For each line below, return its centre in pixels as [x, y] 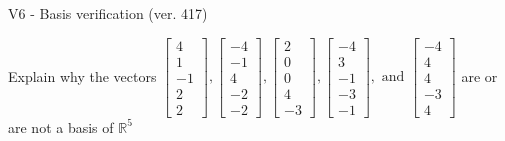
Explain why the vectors [82, 75]
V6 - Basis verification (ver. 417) [108, 13]
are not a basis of [61, 126]
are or [479, 75]
